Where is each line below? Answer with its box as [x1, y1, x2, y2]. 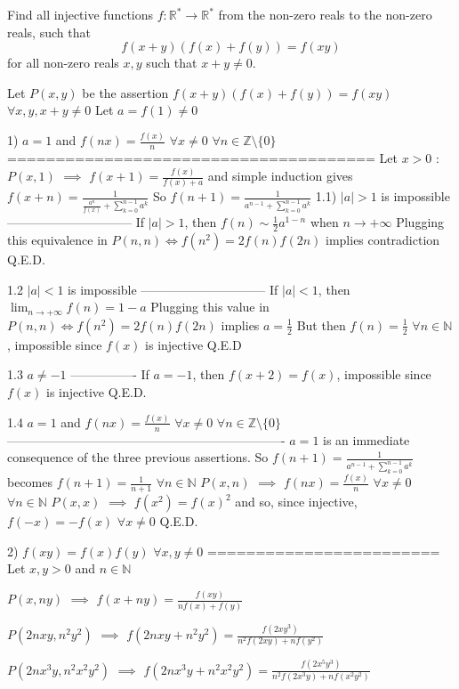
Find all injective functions [7, 5, 154, 23]
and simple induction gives [207, 166, 353, 185]
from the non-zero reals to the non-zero [218, 5, 432, 23]
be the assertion [82, 83, 169, 101]
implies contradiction [326, 231, 440, 249]
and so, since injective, [235, 492, 358, 511]
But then [296, 315, 346, 334]
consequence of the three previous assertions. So [7, 448, 269, 466]
